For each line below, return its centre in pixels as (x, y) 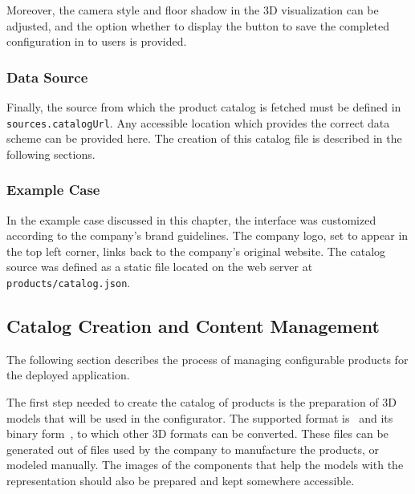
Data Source (47, 77)
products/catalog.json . (69, 283)
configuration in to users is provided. (97, 41)
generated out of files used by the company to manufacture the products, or (193, 449)
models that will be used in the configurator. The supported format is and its (200, 417)
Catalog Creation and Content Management (193, 326)
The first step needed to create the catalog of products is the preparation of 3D (202, 402)
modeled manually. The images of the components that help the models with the (205, 465)
